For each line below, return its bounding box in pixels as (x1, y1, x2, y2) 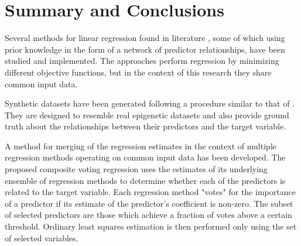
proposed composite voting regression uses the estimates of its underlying (5, 163, 268, 175)
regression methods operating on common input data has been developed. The (5, 151, 286, 163)
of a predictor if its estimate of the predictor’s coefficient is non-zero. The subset (5, 197, 293, 209)
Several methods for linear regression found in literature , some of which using (5, 32, 285, 44)
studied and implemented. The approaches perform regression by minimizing (5, 54, 279, 67)
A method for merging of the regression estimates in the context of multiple (5, 139, 276, 152)
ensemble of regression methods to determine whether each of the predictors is (5, 174, 286, 186)
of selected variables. (5, 231, 78, 244)
